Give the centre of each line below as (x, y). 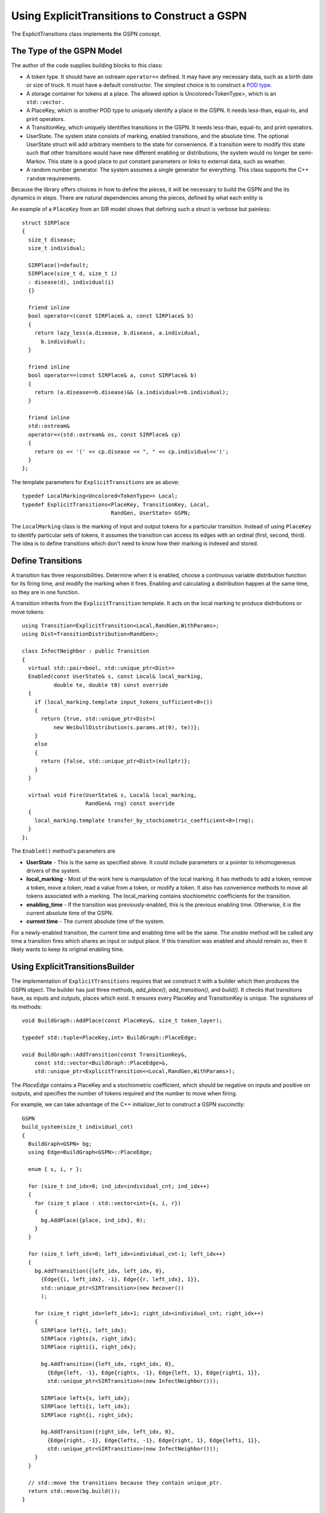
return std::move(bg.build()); (74, 1491)
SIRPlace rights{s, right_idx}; (89, 1338)
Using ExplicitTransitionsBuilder (73, 967)
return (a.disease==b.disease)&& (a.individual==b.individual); (131, 392)
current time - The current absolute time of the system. (95, 921)
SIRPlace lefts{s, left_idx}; (85, 1398)
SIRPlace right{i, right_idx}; (87, 1415)
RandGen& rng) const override (130, 804)
